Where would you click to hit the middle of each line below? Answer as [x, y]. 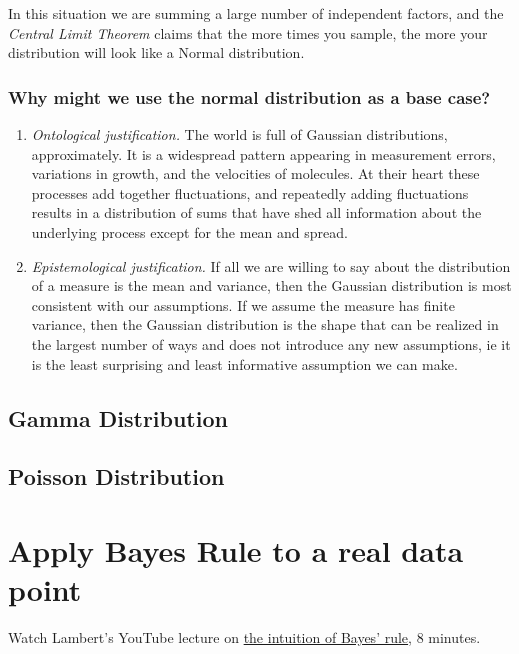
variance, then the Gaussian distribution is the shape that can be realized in [265, 324]
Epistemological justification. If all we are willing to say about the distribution [271, 265]
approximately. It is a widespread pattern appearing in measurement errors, [263, 153]
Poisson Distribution [116, 476]
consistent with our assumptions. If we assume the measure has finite [243, 304]
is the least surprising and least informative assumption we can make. [244, 363]
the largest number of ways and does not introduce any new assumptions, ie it [271, 343]
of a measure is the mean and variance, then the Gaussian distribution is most [271, 285]
